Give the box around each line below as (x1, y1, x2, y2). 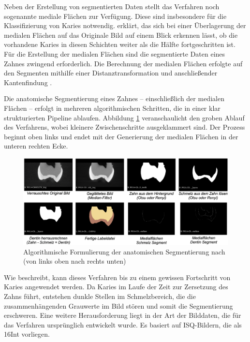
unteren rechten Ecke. (4, 141, 68, 151)
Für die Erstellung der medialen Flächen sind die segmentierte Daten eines (4, 48, 225, 59)
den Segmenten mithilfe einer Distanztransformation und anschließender (4, 68, 218, 78)
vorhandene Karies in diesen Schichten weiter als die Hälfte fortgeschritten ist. (4, 39, 235, 49)
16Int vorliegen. (4, 329, 50, 339)
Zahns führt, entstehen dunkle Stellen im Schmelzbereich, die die (4, 291, 196, 301)
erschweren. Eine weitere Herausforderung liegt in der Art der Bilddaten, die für (4, 310, 241, 320)
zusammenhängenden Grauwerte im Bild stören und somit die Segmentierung (4, 300, 233, 311)
